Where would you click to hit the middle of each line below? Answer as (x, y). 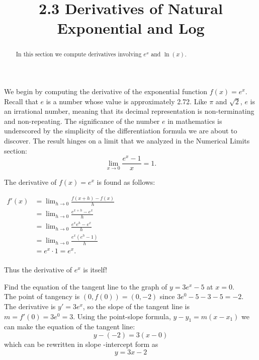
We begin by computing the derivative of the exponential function (106, 91)
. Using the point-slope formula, (122, 316)
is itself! (95, 270)
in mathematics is (195, 121)
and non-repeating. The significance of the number (82, 121)
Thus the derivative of (38, 270)
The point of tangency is (42, 296)
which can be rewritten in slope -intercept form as (81, 344)
